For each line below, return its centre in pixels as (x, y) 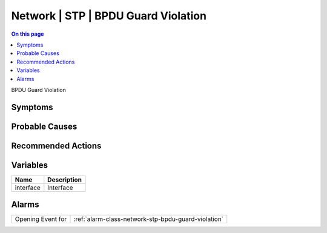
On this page (28, 34)
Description (64, 180)
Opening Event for (41, 219)
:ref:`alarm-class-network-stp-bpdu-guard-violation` (149, 219)
